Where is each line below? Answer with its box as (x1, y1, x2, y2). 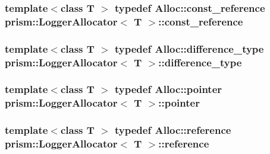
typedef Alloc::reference (115, 123, 231, 137)
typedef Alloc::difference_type (115, 41, 264, 56)
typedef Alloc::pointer (115, 82, 222, 97)
